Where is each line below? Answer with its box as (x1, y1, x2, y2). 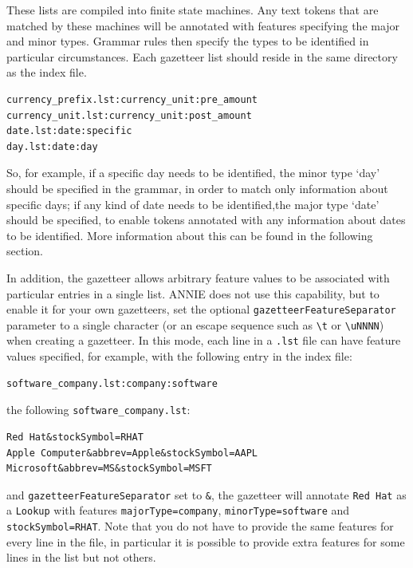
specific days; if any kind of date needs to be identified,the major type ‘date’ (6, 195, 380, 212)
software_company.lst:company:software (6, 377, 218, 389)
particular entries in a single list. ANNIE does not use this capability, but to (6, 285, 380, 302)
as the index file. (6, 64, 87, 81)
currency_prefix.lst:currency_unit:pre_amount (6, 93, 258, 105)
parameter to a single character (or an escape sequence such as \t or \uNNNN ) (6, 316, 384, 333)
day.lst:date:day (6, 140, 98, 152)
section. (6, 243, 43, 259)
